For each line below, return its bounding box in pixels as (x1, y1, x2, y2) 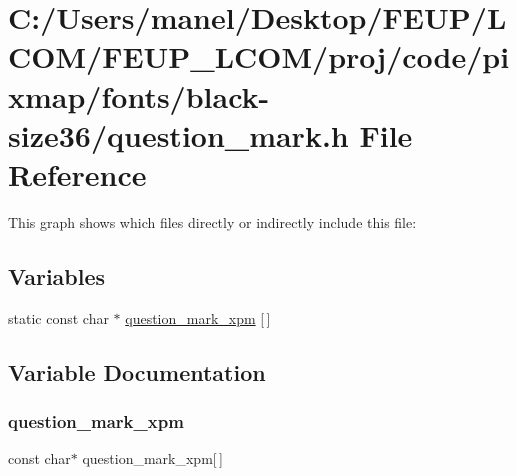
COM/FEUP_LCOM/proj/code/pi (8, 36, 510, 77)
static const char (8, 307, 109, 328)
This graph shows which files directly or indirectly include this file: (8, 211, 417, 232)
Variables (8, 260, 106, 291)
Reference (8, 153, 147, 194)
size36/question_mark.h (8, 114, 349, 155)
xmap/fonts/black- (8, 75, 270, 116)
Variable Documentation (8, 356, 266, 387)
